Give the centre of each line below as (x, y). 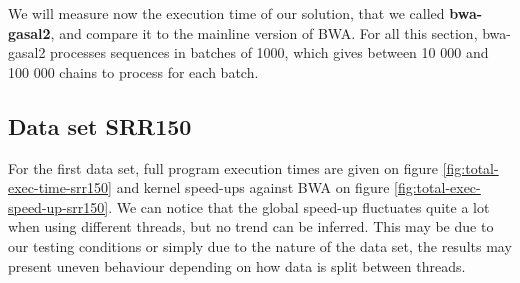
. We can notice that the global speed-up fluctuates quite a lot (299, 206)
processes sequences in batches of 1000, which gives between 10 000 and (269, 52)
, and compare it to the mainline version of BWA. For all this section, (264, 32)
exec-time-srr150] (60, 187)
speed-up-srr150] (58, 206)
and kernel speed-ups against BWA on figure (253, 187)
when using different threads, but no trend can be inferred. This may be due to (251, 226)
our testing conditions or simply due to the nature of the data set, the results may (260, 245)
